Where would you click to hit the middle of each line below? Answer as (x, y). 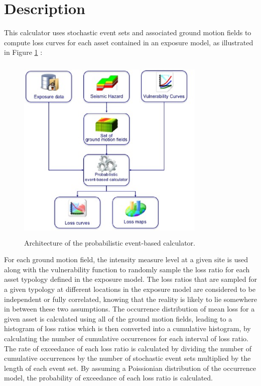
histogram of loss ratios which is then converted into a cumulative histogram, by (127, 328)
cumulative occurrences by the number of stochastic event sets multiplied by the (127, 358)
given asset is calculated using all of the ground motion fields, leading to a (118, 318)
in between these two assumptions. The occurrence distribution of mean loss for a (129, 309)
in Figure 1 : (23, 52)
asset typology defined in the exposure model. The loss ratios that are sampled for (130, 279)
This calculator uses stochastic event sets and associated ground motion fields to (128, 32)
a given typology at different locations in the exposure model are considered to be (130, 289)
